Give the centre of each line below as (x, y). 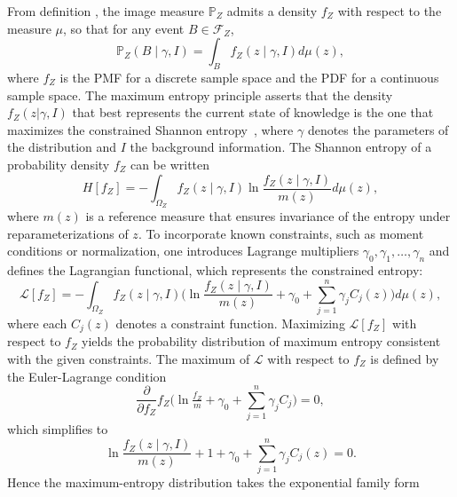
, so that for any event (124, 28)
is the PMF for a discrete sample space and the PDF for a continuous (249, 77)
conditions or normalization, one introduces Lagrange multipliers (183, 251)
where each (37, 323)
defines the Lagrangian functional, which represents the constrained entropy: (215, 270)
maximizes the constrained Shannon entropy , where (150, 129)
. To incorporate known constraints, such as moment (281, 233)
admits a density (272, 11)
